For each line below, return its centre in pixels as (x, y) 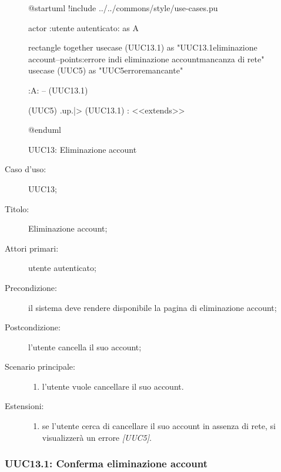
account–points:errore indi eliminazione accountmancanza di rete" (146, 58)
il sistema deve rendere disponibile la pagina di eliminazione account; (153, 307)
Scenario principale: (40, 366)
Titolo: (17, 208)
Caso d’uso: (26, 169)
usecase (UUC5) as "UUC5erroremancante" (106, 70)
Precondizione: (31, 287)
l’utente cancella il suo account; (85, 347)
